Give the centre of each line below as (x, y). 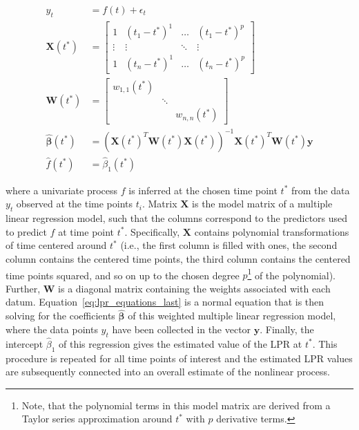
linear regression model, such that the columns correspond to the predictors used (177, 218)
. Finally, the (287, 329)
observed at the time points (75, 204)
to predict (26, 231)
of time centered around (56, 245)
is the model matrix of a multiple (262, 204)
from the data (320, 190)
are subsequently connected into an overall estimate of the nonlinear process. (168, 372)
